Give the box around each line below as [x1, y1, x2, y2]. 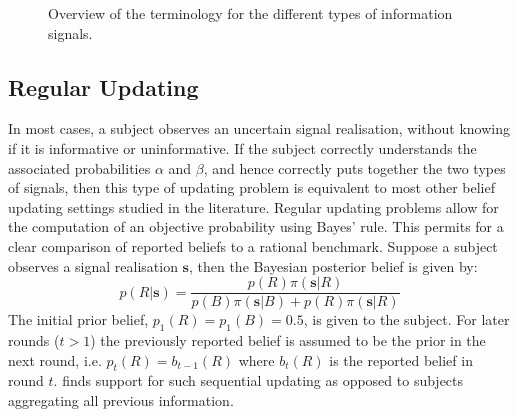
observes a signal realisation [8, 255, 178, 276]
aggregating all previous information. [8, 389, 234, 410]
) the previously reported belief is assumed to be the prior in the [90, 330, 486, 350]
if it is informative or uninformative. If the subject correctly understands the [8, 137, 477, 158]
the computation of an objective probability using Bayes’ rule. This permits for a [8, 216, 504, 237]
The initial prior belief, [8, 309, 149, 330]
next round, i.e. [8, 349, 102, 370]
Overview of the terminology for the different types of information [48, 3, 453, 23]
